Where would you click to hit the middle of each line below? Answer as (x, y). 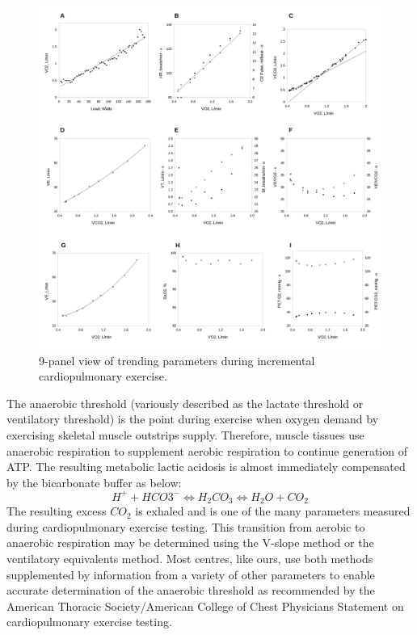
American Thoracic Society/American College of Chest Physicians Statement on (205, 606)
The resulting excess (57, 511)
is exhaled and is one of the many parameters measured (273, 511)
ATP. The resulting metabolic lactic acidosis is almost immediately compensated (206, 467)
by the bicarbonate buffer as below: (94, 482)
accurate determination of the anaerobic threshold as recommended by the (191, 590)
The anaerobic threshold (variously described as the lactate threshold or (185, 403)
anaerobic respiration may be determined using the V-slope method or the (190, 542)
